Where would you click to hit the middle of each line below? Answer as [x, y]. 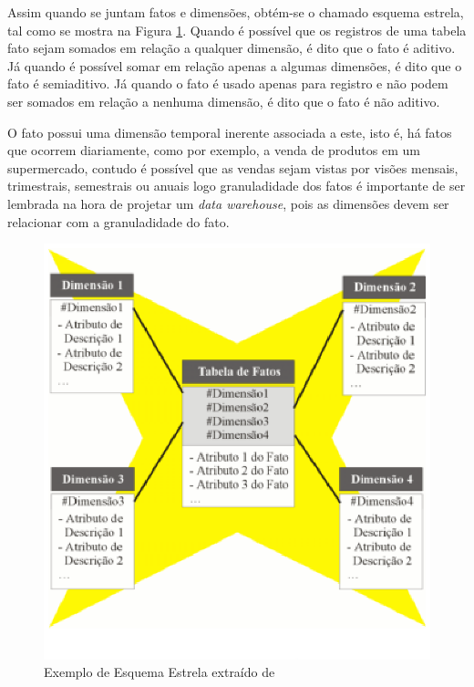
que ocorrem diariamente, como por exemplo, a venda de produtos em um [214, 150]
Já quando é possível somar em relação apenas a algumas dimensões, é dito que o [235, 65]
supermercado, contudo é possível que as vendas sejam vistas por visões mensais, [233, 167]
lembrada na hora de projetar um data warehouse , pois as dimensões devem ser [228, 203]
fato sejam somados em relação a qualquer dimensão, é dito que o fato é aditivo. [232, 48]
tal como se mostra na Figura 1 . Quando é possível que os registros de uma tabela [237, 30]
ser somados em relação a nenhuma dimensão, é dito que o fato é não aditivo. [224, 101]
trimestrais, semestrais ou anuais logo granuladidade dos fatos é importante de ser [237, 186]
